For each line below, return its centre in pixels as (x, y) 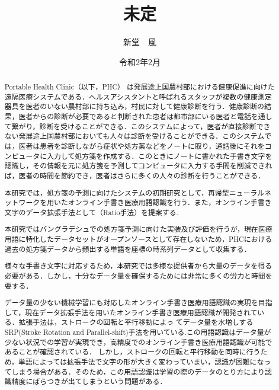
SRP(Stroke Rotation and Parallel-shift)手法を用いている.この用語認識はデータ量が (138, 332)
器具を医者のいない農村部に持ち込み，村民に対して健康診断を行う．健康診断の (134, 106)
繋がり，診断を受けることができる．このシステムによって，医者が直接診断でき (141, 126)
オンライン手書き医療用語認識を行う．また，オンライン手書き (170, 202)
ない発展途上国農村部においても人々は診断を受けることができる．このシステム (134, 136)
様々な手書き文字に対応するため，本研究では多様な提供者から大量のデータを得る (138, 266)
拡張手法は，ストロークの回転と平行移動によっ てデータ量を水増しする (136, 322)
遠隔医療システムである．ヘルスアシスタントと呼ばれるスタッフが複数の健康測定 (138, 96)
